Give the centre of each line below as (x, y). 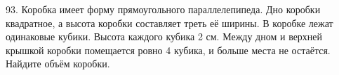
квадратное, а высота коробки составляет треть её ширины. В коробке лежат (169, 23)
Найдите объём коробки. (58, 64)
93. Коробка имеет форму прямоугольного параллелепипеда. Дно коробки (163, 9)
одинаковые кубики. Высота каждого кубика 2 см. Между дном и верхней (164, 36)
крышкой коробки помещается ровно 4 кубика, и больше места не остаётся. (168, 50)
